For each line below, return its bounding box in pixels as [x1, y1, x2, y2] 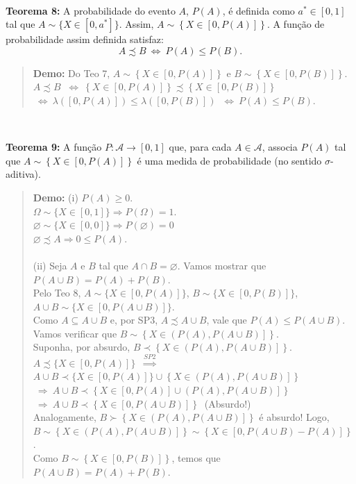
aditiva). [6, 167, 41, 181]
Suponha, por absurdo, [33, 340, 130, 354]
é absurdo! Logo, [259, 410, 330, 424]
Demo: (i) [33, 190, 78, 204]
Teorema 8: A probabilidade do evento [6, 3, 176, 17]
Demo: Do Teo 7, [33, 65, 110, 80]
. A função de [266, 17, 325, 31]
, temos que [171, 451, 221, 465]
